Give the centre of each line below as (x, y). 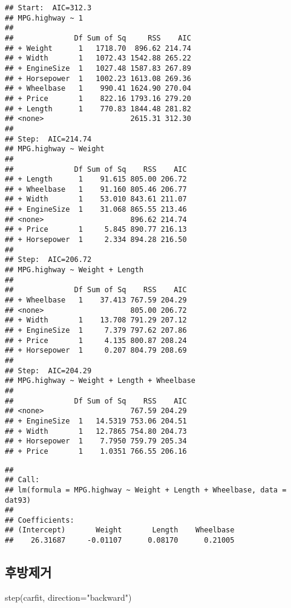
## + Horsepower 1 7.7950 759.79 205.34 (96, 441)
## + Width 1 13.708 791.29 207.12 (96, 320)
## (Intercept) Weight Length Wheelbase (120, 530)
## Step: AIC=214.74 (48, 139)
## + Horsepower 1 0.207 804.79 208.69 (96, 351)
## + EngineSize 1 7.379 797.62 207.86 (96, 330)
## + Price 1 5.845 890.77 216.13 (96, 230)
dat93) (18, 500)
